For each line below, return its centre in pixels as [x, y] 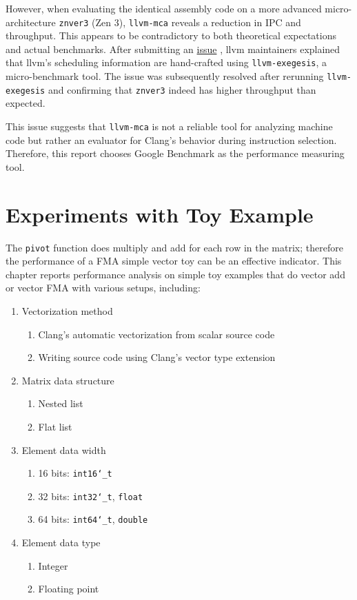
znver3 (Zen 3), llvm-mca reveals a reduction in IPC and [180, 22]
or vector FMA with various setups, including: [103, 288]
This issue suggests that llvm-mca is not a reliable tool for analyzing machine [169, 126]
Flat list [55, 426]
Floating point [69, 589]
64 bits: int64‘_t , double [93, 519]
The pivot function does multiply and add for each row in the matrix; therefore [174, 247]
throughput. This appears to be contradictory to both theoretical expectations [171, 35]
